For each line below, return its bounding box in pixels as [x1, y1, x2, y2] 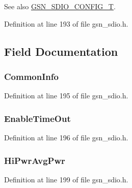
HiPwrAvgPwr [4, 154, 65, 166]
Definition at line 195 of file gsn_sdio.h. [4, 90, 128, 101]
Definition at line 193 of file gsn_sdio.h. [4, 18, 128, 29]
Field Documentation [4, 43, 118, 59]
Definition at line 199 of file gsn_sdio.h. [4, 174, 128, 184]
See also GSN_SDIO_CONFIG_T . [4, 1, 116, 11]
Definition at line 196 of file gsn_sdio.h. [4, 132, 128, 142]
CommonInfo [4, 70, 59, 82]
